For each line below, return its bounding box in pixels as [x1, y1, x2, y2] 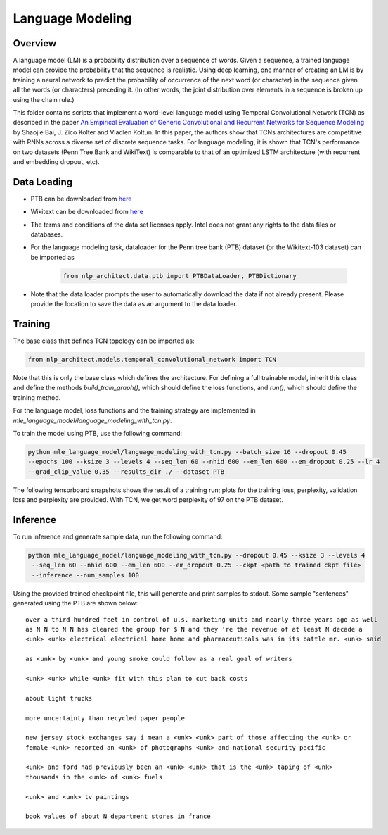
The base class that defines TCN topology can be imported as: [13, 337, 195, 345]
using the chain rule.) [13, 95, 75, 103]
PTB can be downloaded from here [30, 194, 132, 203]
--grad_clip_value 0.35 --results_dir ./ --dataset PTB [27, 467, 225, 475]
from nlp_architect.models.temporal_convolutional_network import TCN [27, 356, 277, 364]
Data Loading [13, 176, 73, 188]
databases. [30, 230, 63, 239]
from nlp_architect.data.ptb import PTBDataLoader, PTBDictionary [63, 272, 297, 280]
